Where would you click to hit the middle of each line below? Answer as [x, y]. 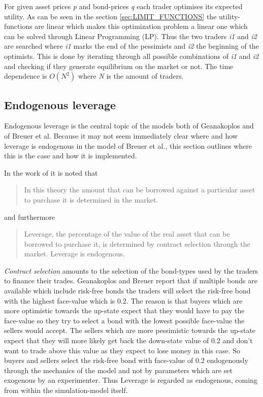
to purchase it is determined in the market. [91, 199]
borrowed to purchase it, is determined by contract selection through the [137, 243]
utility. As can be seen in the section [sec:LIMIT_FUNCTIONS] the [110, 16]
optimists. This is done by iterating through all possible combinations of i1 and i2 [131, 56]
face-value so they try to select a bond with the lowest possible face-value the [124, 320]
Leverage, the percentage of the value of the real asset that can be [127, 234]
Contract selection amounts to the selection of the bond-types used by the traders [131, 270]
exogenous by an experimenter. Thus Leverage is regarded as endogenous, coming [131, 380]
